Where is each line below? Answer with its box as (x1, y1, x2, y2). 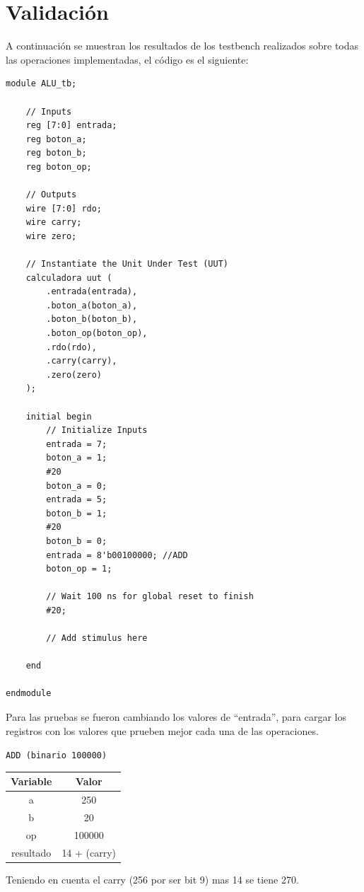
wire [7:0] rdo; (25, 203, 102, 214)
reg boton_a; (25, 134, 87, 144)
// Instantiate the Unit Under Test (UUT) (25, 259, 228, 270)
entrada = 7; (46, 439, 107, 449)
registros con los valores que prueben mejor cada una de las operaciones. (6, 723, 319, 738)
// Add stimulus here (46, 633, 148, 644)
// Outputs (25, 190, 77, 200)
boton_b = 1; (46, 508, 107, 519)
